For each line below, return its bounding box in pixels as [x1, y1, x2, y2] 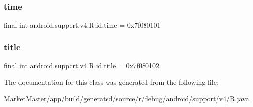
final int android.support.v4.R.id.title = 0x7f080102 [4, 60, 160, 71]
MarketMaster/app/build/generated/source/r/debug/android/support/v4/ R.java [4, 93, 249, 104]
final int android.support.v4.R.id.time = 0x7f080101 [4, 20, 161, 30]
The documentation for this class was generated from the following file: [4, 76, 218, 87]
